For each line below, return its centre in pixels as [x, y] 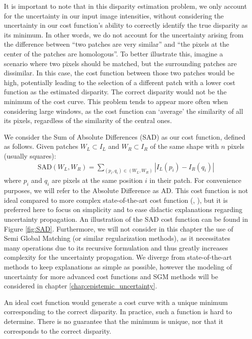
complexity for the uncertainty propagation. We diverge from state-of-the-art [118, 257]
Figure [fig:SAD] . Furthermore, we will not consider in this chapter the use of [119, 228]
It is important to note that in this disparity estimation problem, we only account [126, 6]
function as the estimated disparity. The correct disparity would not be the [115, 92]
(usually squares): [30, 155]
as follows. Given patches [41, 146]
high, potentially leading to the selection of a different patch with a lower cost [120, 82]
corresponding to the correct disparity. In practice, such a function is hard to [118, 312]
